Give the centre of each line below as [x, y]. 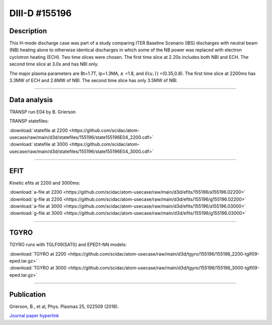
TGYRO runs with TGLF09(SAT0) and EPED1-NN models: [68, 245]
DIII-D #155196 [41, 13]
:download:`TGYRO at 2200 [38, 254]
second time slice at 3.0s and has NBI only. [54, 64]
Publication [28, 294]
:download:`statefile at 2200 [39, 130]
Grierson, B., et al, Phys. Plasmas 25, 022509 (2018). [64, 306]
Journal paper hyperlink [34, 316]
